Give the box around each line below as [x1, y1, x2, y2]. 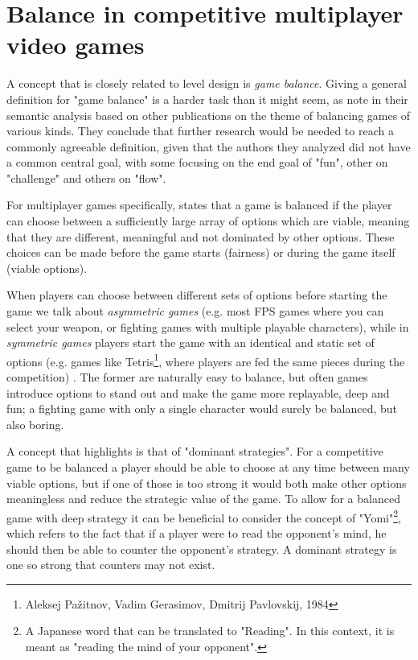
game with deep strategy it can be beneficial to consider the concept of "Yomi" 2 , [6, 506, 401, 526]
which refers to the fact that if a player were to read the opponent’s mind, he [6, 525, 387, 542]
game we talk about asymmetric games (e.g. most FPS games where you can [6, 303, 384, 320]
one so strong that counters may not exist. [6, 556, 215, 573]
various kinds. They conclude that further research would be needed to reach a [6, 122, 394, 139]
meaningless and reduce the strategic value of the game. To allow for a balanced [6, 490, 400, 507]
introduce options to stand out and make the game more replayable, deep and [6, 384, 390, 401]
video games [6, 28, 145, 61]
